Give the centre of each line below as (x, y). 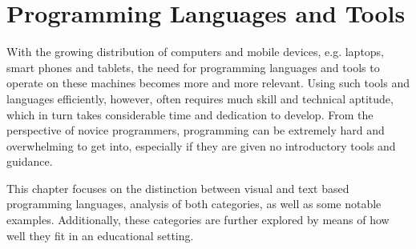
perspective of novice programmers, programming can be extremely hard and (196, 130)
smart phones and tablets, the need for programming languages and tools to (193, 67)
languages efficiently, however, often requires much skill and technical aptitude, (200, 98)
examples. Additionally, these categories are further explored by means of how (198, 220)
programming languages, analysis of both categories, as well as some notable (194, 204)
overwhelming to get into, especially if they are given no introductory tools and (201, 145)
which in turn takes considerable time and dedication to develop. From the (190, 114)
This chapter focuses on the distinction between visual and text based (178, 188)
